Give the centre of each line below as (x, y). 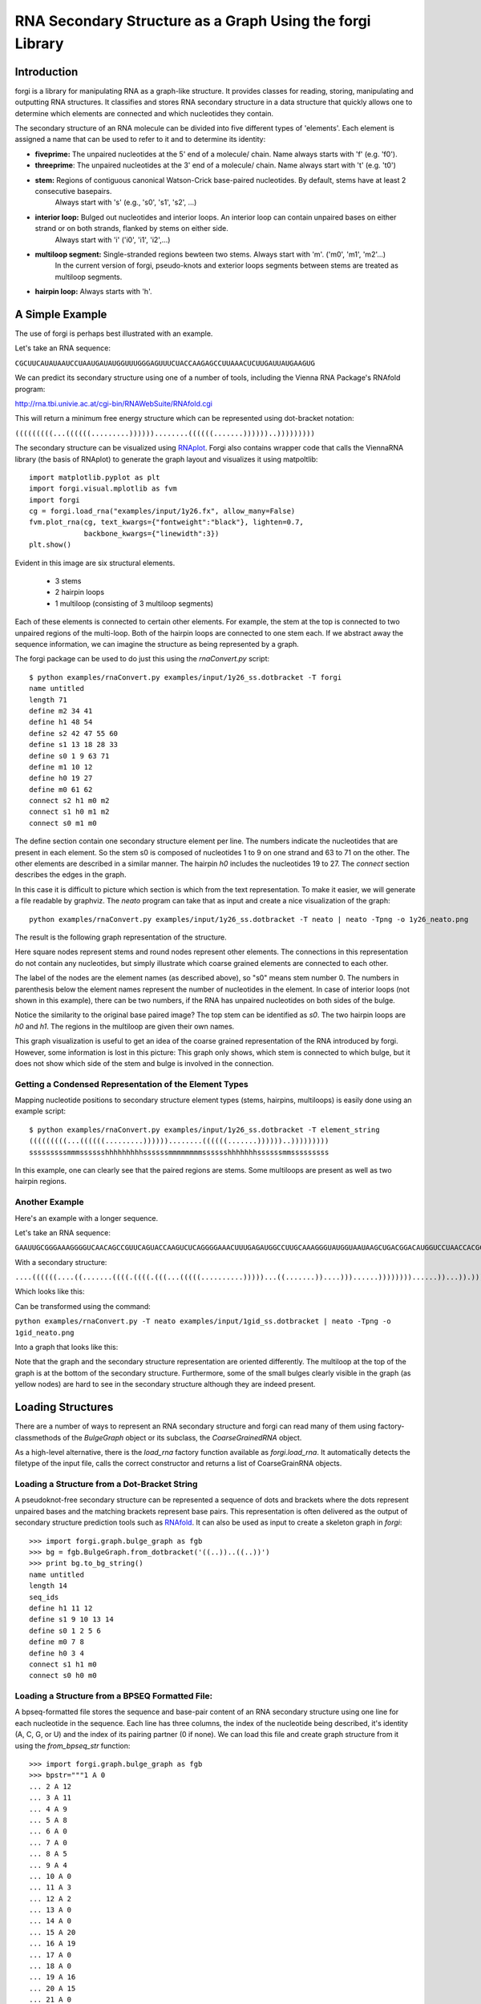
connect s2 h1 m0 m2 (69, 801)
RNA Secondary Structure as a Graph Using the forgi (193, 21)
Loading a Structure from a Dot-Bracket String (106, 1485)
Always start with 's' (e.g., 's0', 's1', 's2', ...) (126, 202)
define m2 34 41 (61, 711)
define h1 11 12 (61, 1608)
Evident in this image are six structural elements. (95, 563)
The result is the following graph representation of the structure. (121, 937)
